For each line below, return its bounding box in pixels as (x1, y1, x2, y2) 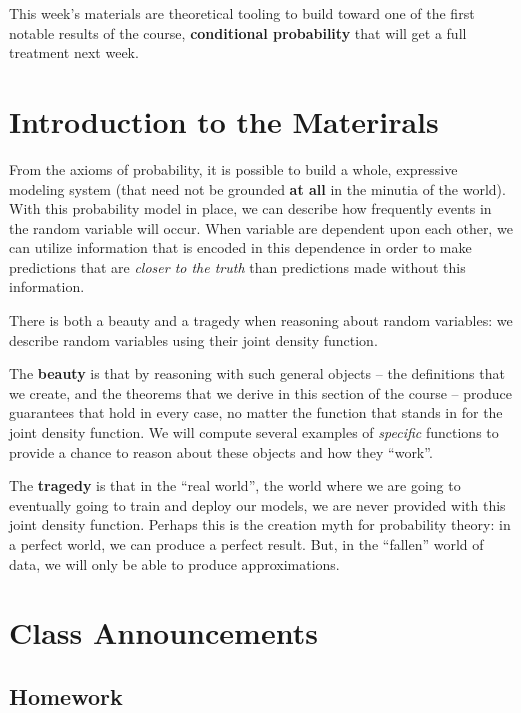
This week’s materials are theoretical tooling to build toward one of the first (9, 3, 475, 23)
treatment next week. (9, 42, 139, 63)
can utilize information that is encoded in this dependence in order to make (9, 237, 472, 258)
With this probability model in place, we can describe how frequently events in (9, 198, 492, 219)
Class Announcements (9, 612, 318, 653)
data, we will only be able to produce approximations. (9, 553, 340, 574)
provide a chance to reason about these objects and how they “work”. (9, 441, 433, 462)
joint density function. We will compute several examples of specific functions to (9, 422, 499, 443)
